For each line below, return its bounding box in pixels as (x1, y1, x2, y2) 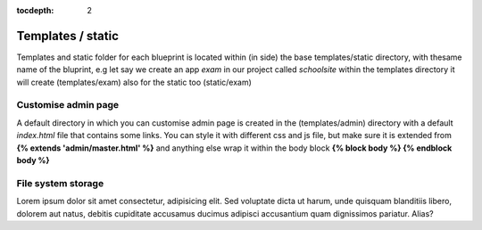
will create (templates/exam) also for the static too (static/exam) (16, 77, 252, 87)
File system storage (16, 177, 104, 189)
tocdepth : (16, 5, 54, 15)
